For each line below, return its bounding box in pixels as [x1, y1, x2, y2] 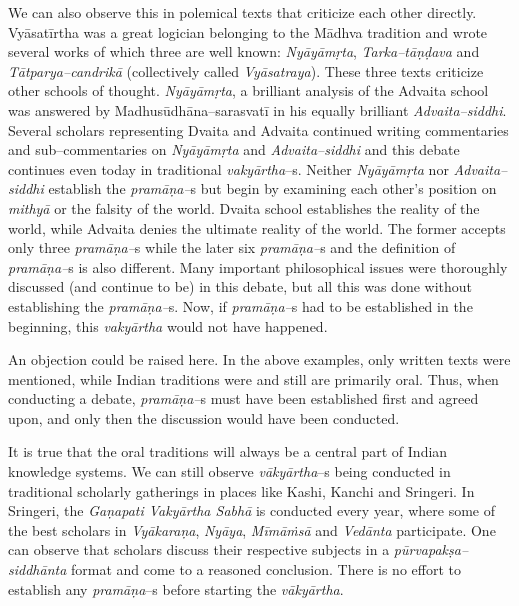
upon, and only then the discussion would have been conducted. [8, 407, 400, 428]
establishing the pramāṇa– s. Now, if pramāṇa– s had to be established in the [8, 295, 473, 316]
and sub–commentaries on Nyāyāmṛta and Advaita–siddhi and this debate [8, 139, 460, 160]
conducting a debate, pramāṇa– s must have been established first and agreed [8, 388, 479, 409]
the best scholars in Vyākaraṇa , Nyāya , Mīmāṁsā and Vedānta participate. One [8, 519, 496, 540]
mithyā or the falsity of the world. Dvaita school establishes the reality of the [8, 197, 480, 218]
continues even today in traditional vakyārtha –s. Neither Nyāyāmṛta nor [8, 158, 449, 179]
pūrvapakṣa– [393, 539, 469, 560]
